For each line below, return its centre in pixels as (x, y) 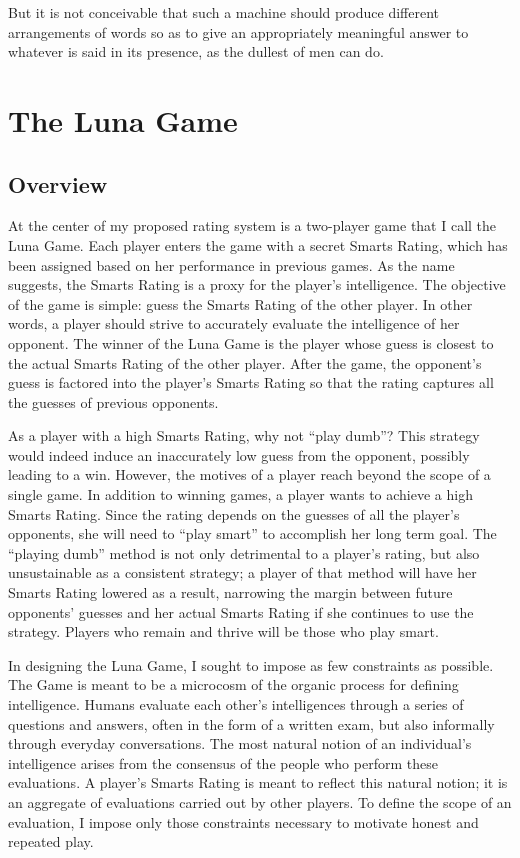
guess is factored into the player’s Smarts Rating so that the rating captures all (251, 382)
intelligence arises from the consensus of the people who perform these (223, 762)
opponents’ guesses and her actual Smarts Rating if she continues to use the (241, 611)
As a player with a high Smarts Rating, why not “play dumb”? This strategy (244, 435)
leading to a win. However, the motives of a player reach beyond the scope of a (249, 474)
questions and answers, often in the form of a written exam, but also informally (251, 723)
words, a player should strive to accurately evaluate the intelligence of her (234, 323)
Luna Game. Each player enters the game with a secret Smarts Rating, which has (258, 244)
